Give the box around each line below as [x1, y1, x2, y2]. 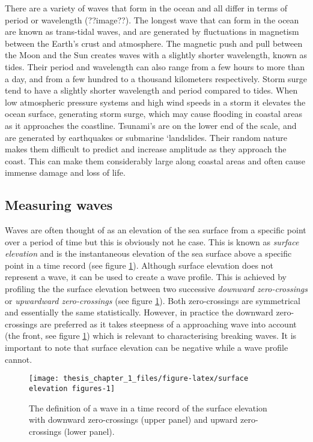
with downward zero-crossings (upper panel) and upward [29, 413, 238, 426]
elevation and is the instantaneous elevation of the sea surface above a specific [5, 247, 292, 260]
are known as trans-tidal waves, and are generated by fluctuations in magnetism [5, 25, 299, 38]
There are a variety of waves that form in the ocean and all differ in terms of [5, 2, 288, 14]
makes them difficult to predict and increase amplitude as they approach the [5, 143, 287, 155]
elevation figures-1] [29, 384, 115, 393]
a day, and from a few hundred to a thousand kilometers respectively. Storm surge [5, 72, 308, 85]
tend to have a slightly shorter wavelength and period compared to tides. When [5, 84, 298, 97]
